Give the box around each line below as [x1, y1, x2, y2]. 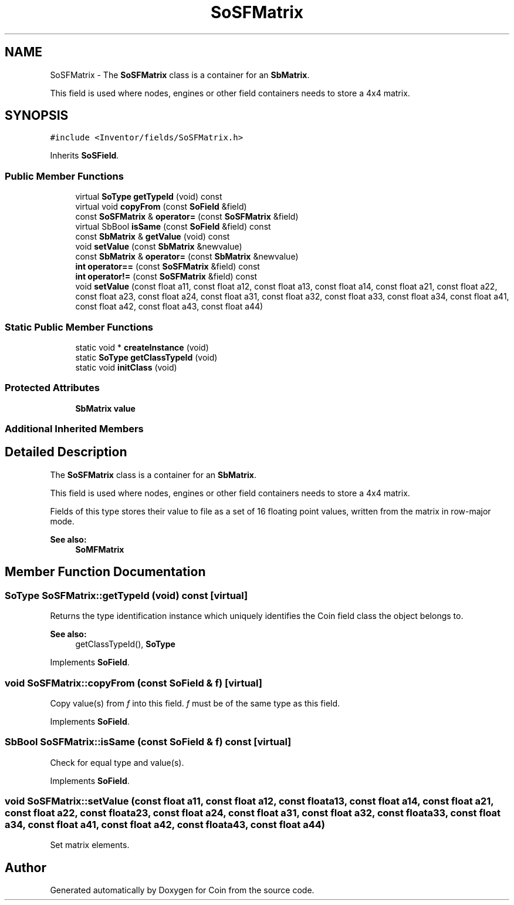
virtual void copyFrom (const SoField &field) [75, 201, 247, 212]
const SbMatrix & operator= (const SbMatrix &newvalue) [75, 251, 299, 262]
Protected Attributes [5, 382, 100, 394]
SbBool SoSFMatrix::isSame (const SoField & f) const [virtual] [5, 736, 292, 748]
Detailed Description [5, 445, 127, 460]
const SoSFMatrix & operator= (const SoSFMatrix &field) [75, 211, 299, 222]
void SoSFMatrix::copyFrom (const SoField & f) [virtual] [5, 677, 262, 689]
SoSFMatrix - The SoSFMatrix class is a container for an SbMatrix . [50, 69, 310, 80]
